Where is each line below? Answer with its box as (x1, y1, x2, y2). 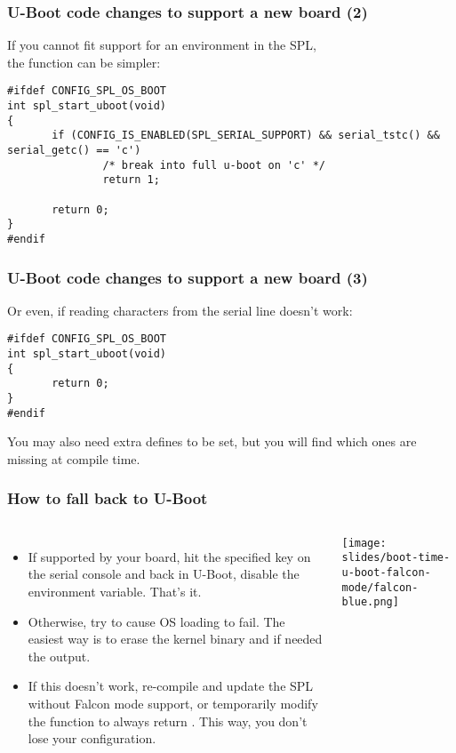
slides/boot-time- (341, 551, 451, 565)
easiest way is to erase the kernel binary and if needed (28, 629, 323, 648)
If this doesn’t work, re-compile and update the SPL (28, 677, 314, 695)
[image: (341, 536, 387, 549)
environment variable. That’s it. (28, 581, 202, 600)
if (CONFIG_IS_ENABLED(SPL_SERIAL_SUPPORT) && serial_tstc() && (52, 129, 440, 142)
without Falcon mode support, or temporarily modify (28, 693, 318, 712)
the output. (28, 646, 91, 665)
